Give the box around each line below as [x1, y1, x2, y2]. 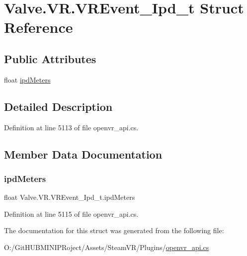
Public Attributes [4, 51, 96, 66]
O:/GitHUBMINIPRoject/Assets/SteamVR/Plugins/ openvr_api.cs [4, 242, 209, 252]
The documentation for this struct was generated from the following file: [4, 225, 224, 236]
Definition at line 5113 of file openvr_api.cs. [4, 122, 139, 132]
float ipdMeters [4, 74, 51, 85]
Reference [4, 17, 73, 37]
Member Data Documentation [4, 146, 163, 162]
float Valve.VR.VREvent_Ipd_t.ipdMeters [4, 192, 135, 202]
